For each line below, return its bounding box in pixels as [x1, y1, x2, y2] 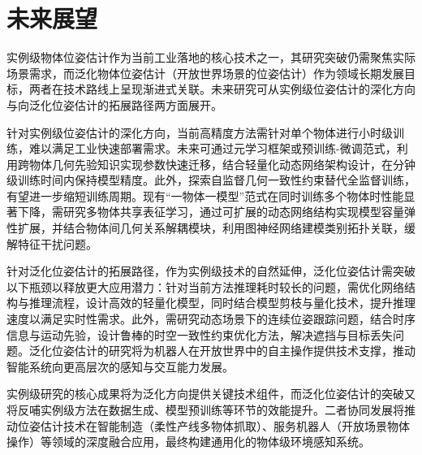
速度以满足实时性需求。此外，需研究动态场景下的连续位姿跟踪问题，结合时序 [6, 310, 416, 327]
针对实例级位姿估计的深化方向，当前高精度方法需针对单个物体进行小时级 [6, 123, 393, 141]
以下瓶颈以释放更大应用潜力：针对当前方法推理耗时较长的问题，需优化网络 [6, 278, 404, 295]
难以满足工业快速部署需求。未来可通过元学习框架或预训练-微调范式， [28, 140, 397, 157]
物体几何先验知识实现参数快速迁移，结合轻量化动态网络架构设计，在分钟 [28, 155, 416, 172]
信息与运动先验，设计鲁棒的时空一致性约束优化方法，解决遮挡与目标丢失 [6, 326, 393, 343]
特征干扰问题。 [17, 235, 97, 252]
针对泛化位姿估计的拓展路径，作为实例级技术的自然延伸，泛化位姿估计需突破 [6, 262, 416, 279]
